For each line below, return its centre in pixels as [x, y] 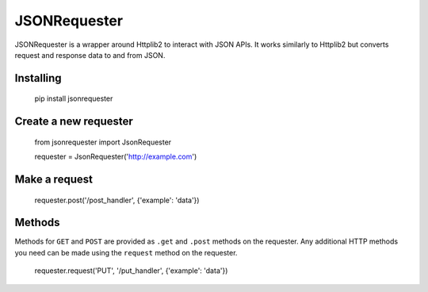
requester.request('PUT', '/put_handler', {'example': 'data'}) [131, 271]
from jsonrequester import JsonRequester [103, 142]
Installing [38, 78]
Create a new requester [74, 122]
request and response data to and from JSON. [90, 55]
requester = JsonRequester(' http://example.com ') [116, 157]
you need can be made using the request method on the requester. [126, 252]
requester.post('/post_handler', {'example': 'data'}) [117, 200]
